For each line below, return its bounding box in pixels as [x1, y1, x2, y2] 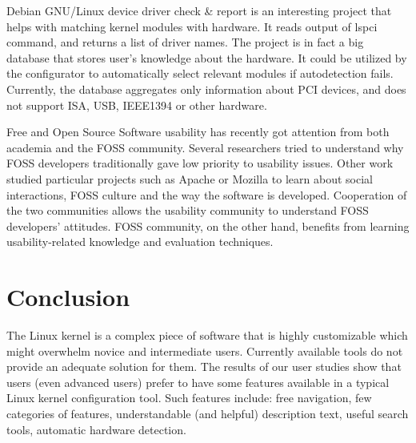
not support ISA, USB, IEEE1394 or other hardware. [6, 96, 267, 113]
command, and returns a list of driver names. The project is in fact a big [6, 34, 364, 50]
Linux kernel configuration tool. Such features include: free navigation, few [6, 389, 372, 406]
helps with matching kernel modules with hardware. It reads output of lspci [6, 18, 378, 34]
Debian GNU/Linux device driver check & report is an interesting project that [6, 2, 392, 18]
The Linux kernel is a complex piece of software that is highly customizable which [6, 327, 408, 344]
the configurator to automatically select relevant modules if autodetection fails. [6, 65, 394, 82]
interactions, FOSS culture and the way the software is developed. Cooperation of [6, 186, 407, 203]
